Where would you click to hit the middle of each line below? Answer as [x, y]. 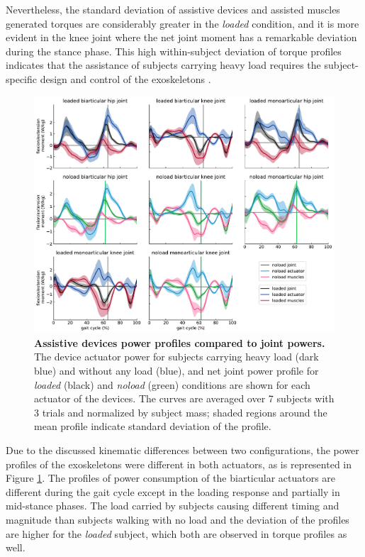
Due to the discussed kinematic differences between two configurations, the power [182, 450]
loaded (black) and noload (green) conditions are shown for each [172, 384]
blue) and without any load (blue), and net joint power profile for [176, 370]
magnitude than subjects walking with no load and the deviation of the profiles [178, 519]
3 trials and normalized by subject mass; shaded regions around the [181, 412]
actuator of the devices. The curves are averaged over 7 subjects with [184, 398]
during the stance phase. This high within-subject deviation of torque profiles [174, 51]
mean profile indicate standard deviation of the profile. [153, 426]
